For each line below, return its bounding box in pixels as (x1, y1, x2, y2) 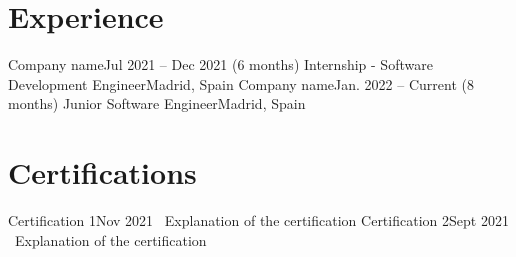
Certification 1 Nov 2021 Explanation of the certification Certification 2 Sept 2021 (8, 210, 509, 231)
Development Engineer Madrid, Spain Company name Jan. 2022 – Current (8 (8, 73, 474, 94)
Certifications (8, 152, 197, 193)
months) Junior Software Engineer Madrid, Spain (8, 93, 306, 114)
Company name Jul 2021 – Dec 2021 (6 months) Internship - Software (8, 54, 433, 75)
